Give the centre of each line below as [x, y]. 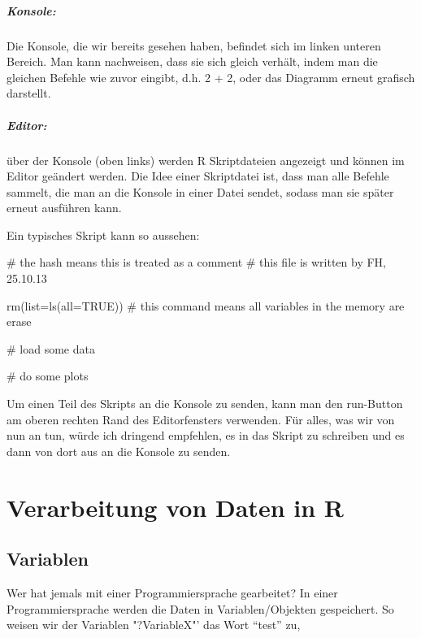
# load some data [51, 348]
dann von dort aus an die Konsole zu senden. [119, 451]
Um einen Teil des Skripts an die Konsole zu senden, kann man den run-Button [205, 404]
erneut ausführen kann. [64, 208]
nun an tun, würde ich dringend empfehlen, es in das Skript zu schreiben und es [206, 435]
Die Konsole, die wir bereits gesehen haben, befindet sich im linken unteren [194, 45]
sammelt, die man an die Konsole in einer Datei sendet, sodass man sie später [200, 191]
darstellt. [29, 93]
